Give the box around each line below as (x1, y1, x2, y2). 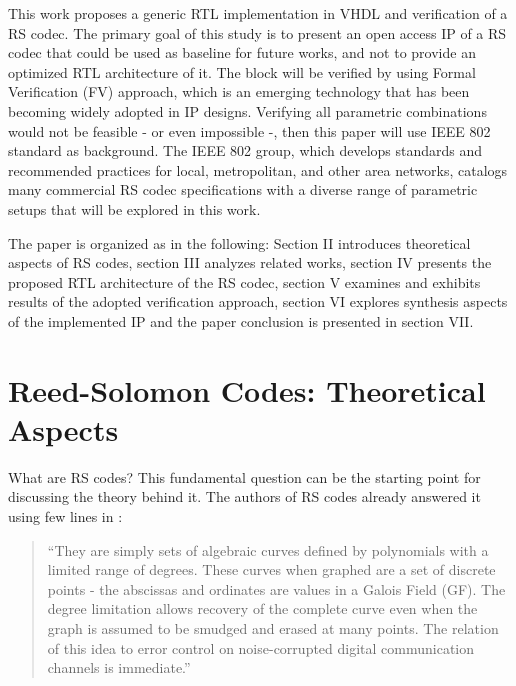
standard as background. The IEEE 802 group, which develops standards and (8, 140, 483, 161)
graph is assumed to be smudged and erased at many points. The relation (47, 617, 499, 638)
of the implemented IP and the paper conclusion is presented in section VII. (8, 310, 474, 331)
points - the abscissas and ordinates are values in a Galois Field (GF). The (47, 578, 506, 599)
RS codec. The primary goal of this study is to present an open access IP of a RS (8, 22, 507, 43)
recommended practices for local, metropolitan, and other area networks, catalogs (8, 159, 508, 180)
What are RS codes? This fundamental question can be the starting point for (8, 466, 481, 487)
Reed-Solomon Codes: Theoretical (8, 369, 486, 410)
